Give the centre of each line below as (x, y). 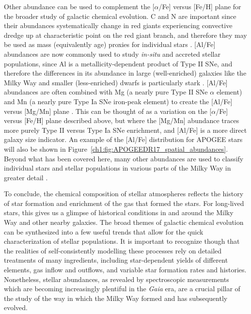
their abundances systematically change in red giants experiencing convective (118, 25)
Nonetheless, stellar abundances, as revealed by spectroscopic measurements (117, 279)
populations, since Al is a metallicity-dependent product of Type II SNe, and (118, 63)
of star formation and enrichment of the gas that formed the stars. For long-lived (124, 203)
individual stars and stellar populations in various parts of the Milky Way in (118, 168)
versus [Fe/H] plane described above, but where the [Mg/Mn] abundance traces (122, 120)
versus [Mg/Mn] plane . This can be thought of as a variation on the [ (108, 111)
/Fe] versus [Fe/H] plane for (200, 6)
